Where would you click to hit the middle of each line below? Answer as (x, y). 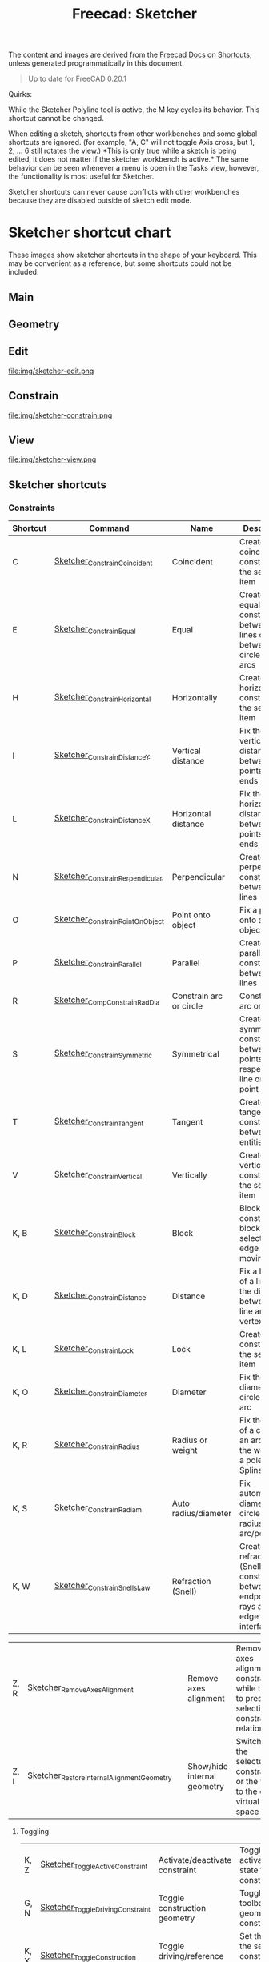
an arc (251, 1440)
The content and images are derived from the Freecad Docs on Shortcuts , (130, 55)
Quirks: (20, 94)
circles (252, 655)
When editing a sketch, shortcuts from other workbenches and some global (133, 134)
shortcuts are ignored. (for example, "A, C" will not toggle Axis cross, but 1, (131, 142)
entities (253, 1142)
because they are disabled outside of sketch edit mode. (100, 200)
